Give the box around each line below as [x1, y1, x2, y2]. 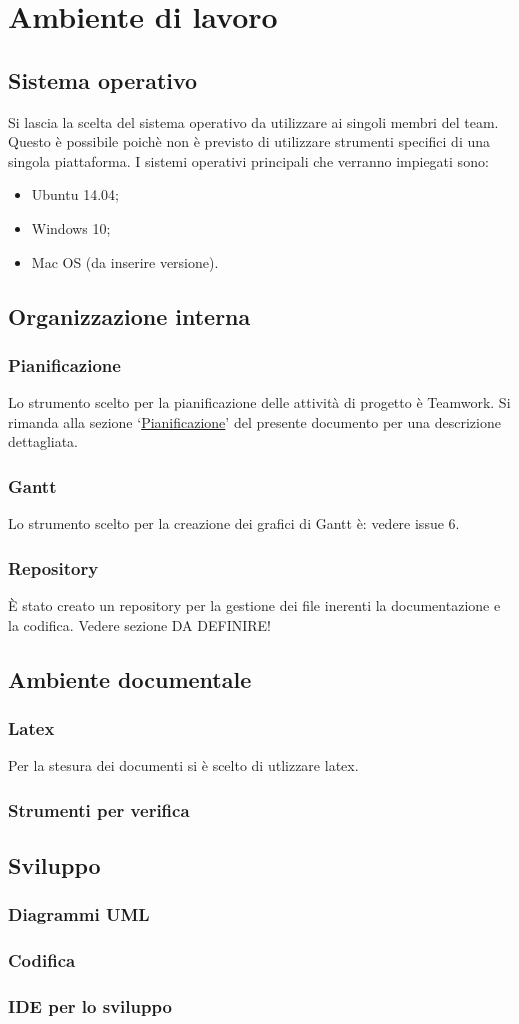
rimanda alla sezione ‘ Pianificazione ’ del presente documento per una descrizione [8, 411, 501, 432]
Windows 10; [31, 217, 111, 238]
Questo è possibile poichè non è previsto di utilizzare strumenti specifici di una [8, 131, 491, 152]
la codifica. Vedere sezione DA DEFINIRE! [8, 614, 271, 635]
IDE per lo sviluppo [8, 993, 172, 1018]
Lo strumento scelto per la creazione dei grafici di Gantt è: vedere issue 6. [8, 513, 460, 534]
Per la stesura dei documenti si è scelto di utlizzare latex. [8, 755, 359, 776]
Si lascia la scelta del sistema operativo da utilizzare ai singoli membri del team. [8, 111, 499, 132]
